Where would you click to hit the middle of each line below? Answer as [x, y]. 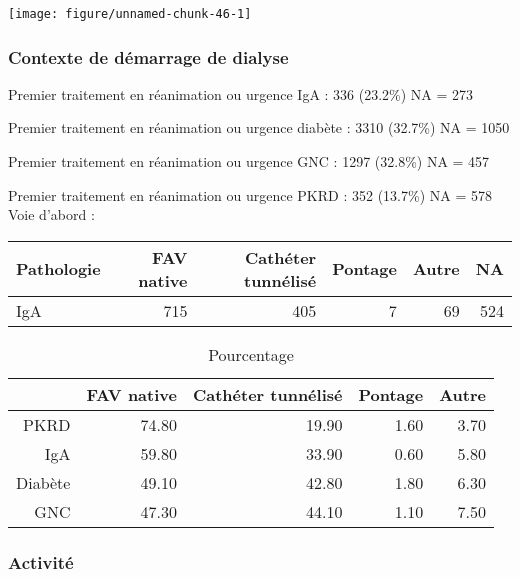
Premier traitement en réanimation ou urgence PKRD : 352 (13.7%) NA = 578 [250, 194]
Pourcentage [251, 354]
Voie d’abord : [51, 214]
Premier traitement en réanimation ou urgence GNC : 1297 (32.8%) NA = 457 [249, 161]
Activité [41, 561]
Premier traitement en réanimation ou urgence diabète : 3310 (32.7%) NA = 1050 [259, 127]
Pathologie [58, 269]
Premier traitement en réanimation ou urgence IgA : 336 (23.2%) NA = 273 [241, 93]
